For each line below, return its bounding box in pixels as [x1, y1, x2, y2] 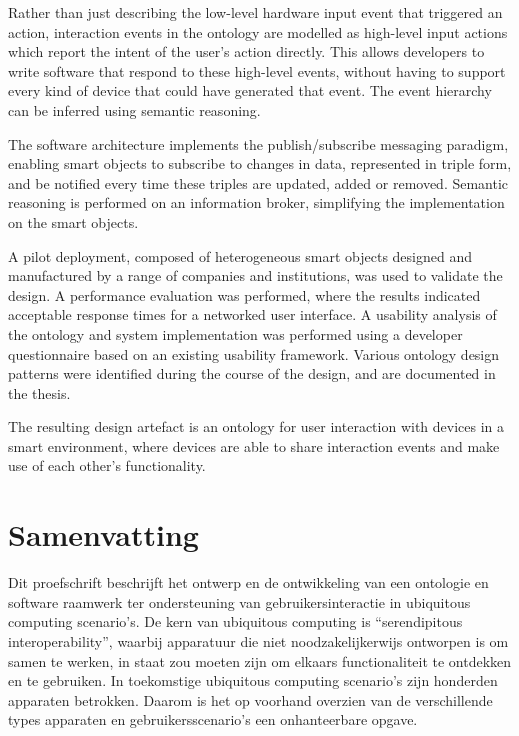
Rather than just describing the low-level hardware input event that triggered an [8, 2, 503, 22]
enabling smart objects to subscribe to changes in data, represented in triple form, [8, 153, 512, 174]
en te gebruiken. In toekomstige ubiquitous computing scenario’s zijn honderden [8, 670, 498, 691]
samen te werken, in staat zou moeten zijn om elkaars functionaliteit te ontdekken [8, 650, 512, 671]
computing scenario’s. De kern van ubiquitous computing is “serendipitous [8, 611, 463, 632]
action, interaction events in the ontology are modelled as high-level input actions [8, 21, 508, 42]
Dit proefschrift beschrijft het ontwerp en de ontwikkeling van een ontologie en [8, 572, 489, 593]
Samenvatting [8, 514, 199, 555]
